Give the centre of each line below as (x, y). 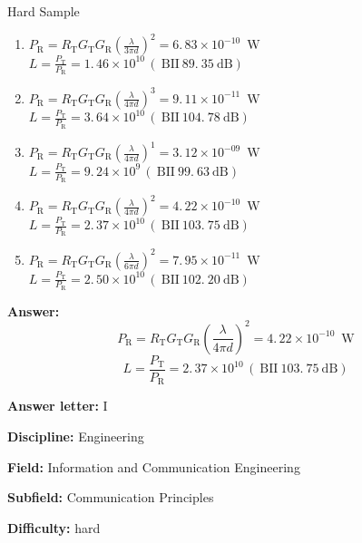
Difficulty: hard (54, 527)
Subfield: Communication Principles (111, 497)
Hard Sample (44, 11)
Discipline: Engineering (76, 436)
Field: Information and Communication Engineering (154, 466)
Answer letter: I (58, 406)
